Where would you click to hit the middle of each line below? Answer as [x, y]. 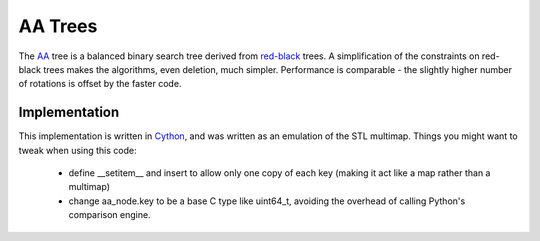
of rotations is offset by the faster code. [100, 84]
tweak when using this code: [77, 150]
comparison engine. [109, 215]
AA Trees [58, 26]
